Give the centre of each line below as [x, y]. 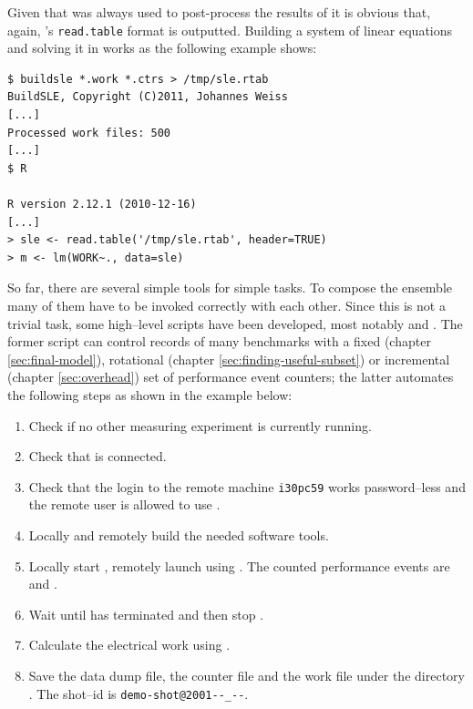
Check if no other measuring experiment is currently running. [200, 425]
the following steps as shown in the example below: [150, 394]
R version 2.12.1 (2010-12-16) [102, 204]
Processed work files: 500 [89, 133]
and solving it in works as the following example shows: [162, 48]
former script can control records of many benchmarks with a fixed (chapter [219, 341]
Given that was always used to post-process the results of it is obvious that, [219, 12]
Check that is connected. [98, 456]
